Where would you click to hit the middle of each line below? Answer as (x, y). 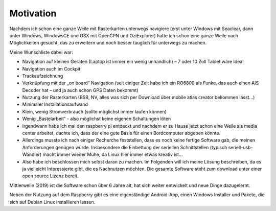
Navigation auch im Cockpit (51, 68)
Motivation (33, 13)
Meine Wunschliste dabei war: (41, 52)
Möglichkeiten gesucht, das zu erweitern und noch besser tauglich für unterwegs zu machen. (108, 43)
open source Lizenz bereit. (50, 176)
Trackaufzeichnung (43, 76)
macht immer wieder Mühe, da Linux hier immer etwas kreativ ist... (113, 155)
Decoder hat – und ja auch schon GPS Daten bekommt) (80, 90)
